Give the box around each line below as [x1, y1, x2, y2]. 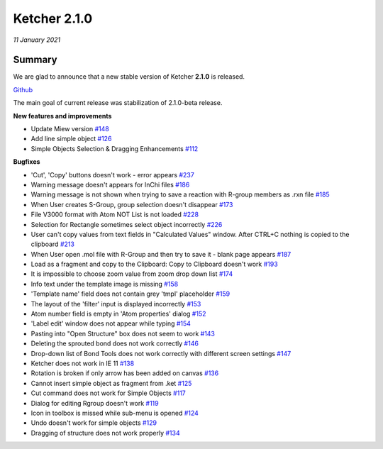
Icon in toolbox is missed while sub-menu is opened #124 [30, 409, 199, 417]
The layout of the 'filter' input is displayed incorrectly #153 [30, 299, 201, 308]
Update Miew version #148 [30, 125, 109, 133]
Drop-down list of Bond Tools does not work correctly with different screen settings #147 [30, 349, 292, 357]
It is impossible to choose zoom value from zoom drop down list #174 [30, 270, 233, 278]
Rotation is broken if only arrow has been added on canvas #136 [30, 369, 219, 377]
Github [13, 85, 33, 94]
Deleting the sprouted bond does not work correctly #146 [30, 339, 199, 348]
